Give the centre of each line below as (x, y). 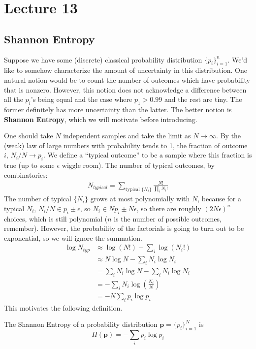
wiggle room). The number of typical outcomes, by (138, 165)
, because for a (220, 199)
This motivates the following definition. (63, 307)
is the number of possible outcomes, (168, 218)
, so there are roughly (169, 208)
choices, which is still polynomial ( (56, 218)
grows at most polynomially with (140, 199)
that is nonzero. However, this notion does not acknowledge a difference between (125, 89)
